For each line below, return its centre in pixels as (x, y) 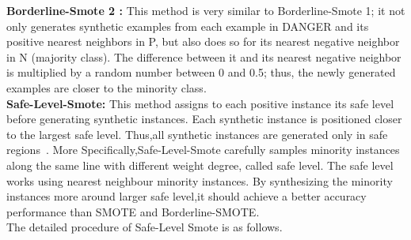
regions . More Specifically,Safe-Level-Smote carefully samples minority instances (203, 150)
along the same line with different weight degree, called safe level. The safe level (200, 165)
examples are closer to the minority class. (107, 87)
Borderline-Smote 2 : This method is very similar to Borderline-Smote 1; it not (206, 10)
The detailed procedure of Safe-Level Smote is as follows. (145, 227)
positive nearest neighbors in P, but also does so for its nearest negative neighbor (203, 41)
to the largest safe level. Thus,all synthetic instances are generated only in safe (197, 134)
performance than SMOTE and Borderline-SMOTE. (133, 211)
